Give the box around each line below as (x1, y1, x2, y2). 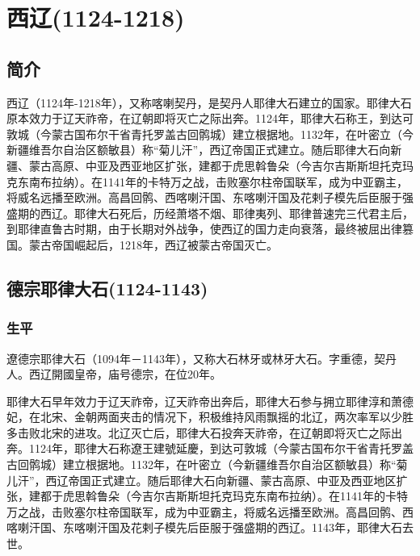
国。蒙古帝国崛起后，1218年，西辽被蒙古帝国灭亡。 (6, 236, 278, 253)
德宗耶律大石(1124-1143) (6, 275, 208, 300)
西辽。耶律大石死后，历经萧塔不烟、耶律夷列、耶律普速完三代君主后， (40, 204, 414, 221)
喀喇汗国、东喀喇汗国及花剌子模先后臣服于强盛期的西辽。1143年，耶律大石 (6, 519, 402, 536)
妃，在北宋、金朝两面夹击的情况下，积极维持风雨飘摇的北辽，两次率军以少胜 (6, 408, 414, 425)
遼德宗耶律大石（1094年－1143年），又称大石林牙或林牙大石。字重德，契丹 (6, 349, 397, 366)
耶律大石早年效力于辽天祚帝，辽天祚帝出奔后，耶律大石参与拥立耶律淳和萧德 (6, 392, 414, 409)
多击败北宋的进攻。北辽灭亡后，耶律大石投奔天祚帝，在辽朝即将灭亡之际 (6, 424, 391, 441)
